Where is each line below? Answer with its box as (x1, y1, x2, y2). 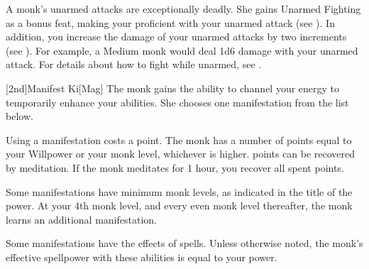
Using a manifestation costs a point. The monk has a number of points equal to (6, 132, 352, 147)
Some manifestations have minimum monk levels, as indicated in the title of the (6, 184, 353, 199)
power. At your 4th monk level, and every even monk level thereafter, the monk (6, 198, 353, 213)
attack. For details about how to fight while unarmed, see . (6, 57, 262, 72)
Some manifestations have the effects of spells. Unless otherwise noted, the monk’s (6, 236, 363, 251)
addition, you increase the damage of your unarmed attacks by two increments (6, 29, 347, 44)
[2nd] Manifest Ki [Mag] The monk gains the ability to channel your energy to (6, 80, 340, 95)
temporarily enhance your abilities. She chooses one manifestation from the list (6, 94, 349, 109)
